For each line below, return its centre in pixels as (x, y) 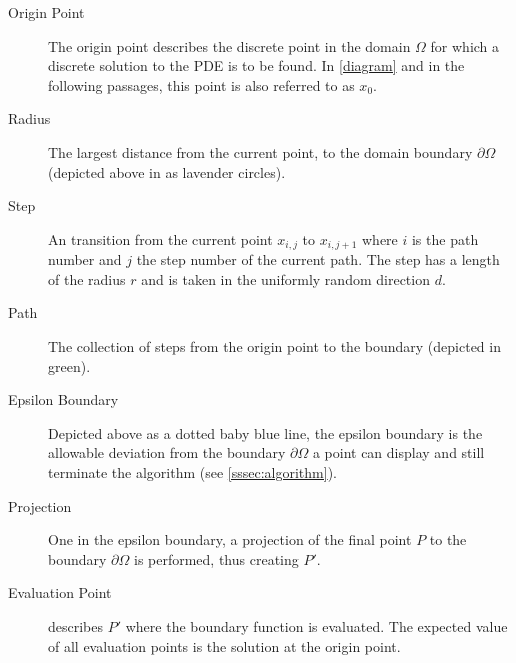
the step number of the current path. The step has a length (318, 259)
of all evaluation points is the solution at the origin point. (224, 645)
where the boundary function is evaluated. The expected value (316, 625)
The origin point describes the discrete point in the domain (229, 45)
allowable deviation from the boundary (167, 452)
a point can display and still (398, 452)
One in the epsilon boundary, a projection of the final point (230, 539)
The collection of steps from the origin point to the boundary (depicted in (274, 345)
